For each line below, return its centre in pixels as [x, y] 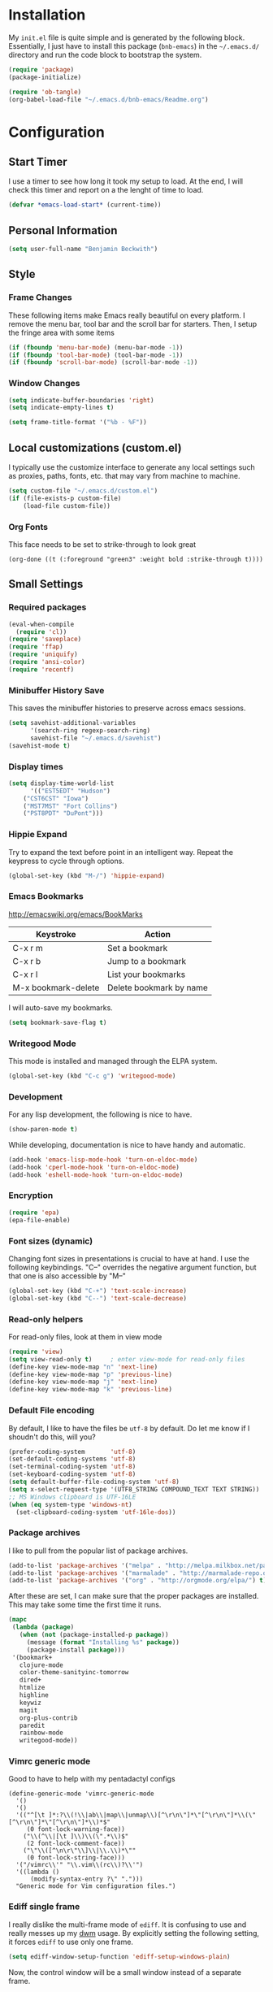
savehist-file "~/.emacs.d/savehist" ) [95, 738]
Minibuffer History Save [56, 690]
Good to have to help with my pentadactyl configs [92, 1779]
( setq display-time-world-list [61, 783]
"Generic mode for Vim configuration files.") [96, 1886]
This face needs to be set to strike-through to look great [102, 544]
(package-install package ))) [76, 1650]
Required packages [48, 607]
